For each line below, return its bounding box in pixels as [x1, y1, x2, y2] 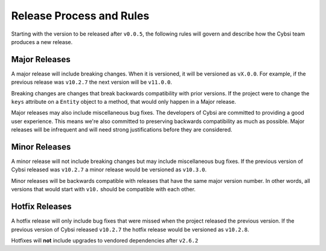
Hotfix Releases [11, 202, 72, 212]
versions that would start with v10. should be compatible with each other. [11, 186, 196, 193]
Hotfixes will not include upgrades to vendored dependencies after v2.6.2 [11, 237, 199, 244]
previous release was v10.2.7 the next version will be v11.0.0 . [11, 78, 172, 86]
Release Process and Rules [11, 9, 150, 22]
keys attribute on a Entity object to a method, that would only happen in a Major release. [11, 98, 237, 106]
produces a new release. [11, 38, 73, 45]
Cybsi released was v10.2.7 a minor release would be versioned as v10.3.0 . [11, 166, 207, 173]
